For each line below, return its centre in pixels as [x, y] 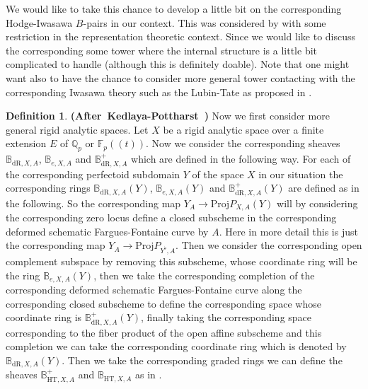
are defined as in [324, 188]
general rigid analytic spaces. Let [77, 129]
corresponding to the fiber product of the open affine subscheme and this [164, 332]
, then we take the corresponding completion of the [204, 275]
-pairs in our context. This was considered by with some [205, 22]
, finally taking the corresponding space [226, 317]
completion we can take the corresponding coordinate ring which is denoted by [176, 346]
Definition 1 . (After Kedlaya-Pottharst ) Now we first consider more [168, 116]
